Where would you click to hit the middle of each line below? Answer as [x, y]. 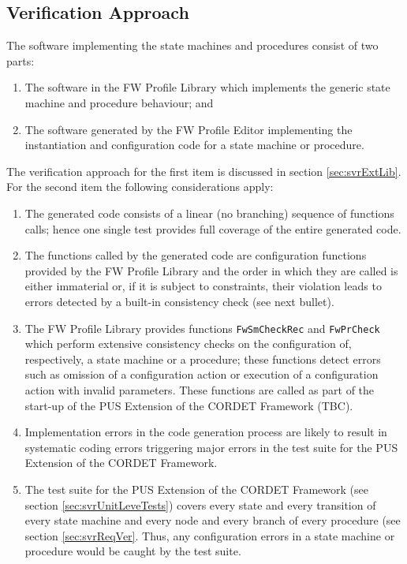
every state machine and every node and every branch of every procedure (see [213, 520]
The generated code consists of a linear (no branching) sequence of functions [209, 213]
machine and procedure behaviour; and [119, 102]
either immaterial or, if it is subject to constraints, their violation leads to [203, 286]
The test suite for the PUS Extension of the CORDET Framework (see [196, 489]
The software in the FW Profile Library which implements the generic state [207, 87]
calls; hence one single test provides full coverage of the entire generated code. [213, 228]
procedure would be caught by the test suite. [133, 551]
